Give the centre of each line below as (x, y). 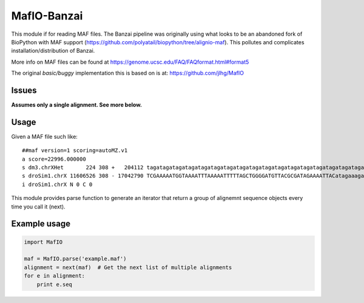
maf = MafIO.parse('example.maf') (75, 259)
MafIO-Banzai (47, 16)
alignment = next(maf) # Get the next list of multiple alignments (128, 267)
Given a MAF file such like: (45, 136)
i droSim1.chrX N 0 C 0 (57, 184)
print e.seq (55, 284)
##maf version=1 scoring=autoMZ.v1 (75, 151)
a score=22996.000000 (54, 159)
